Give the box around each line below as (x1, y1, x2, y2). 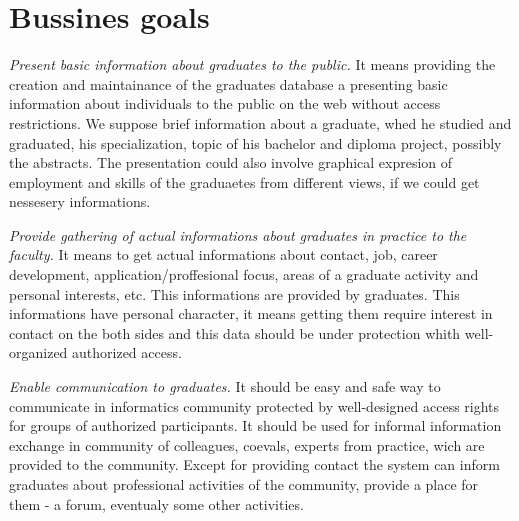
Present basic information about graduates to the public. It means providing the (9, 54, 496, 75)
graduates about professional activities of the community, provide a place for (9, 474, 479, 494)
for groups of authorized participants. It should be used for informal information (9, 415, 502, 436)
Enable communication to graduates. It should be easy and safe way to (9, 376, 441, 397)
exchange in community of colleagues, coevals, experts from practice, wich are (9, 434, 485, 455)
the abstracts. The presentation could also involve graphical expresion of (9, 152, 453, 173)
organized (9, 342, 68, 363)
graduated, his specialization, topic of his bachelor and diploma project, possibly (9, 132, 502, 153)
